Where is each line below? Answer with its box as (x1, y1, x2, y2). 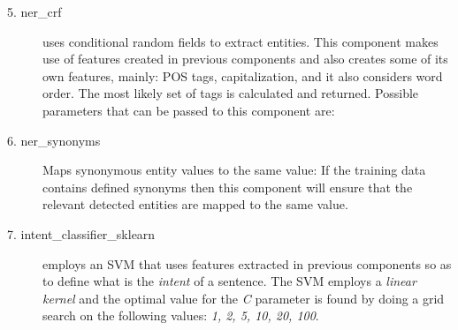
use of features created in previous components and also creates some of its (42, 49, 448, 68)
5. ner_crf (7, 3, 62, 20)
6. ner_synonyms (7, 131, 101, 149)
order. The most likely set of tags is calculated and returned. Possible (42, 84, 419, 102)
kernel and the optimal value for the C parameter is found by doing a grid (42, 289, 445, 307)
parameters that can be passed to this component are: (42, 101, 335, 119)
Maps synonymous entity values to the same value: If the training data (42, 161, 426, 179)
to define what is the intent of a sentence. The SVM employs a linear (42, 272, 416, 290)
